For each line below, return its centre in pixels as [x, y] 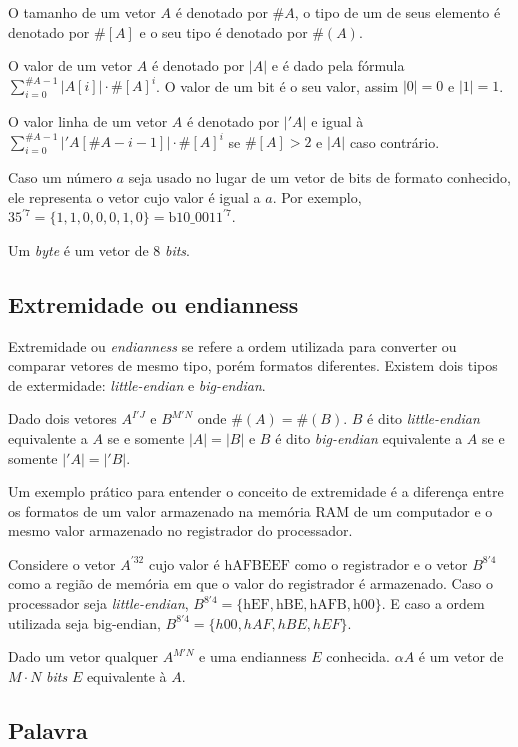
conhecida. [358, 656]
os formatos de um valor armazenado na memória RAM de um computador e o [250, 510]
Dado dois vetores [62, 418]
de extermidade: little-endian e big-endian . [137, 384]
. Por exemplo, [317, 196]
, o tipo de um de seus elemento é [397, 12]
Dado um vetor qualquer [83, 656]
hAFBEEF [257, 565]
